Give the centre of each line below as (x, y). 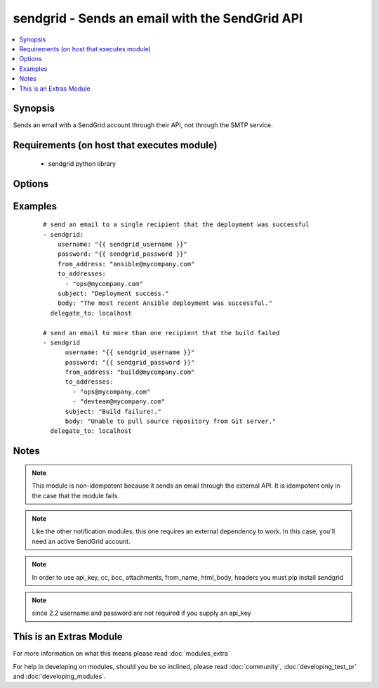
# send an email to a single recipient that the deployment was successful (176, 225)
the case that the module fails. (75, 495)
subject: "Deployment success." (113, 293)
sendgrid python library (82, 163)
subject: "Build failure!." (113, 411)
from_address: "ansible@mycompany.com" (126, 264)
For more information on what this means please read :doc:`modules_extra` (122, 654)
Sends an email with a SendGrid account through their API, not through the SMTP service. (143, 125)
